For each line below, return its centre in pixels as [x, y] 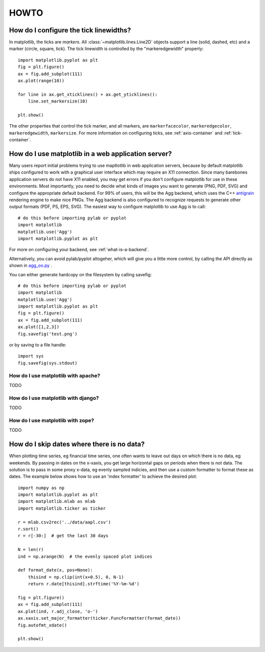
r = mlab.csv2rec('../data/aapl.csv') [65, 522]
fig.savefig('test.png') [48, 334]
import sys [31, 356]
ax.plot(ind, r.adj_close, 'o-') [58, 611]
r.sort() [28, 529]
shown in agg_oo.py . [31, 265]
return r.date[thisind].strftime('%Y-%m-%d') [84, 584]
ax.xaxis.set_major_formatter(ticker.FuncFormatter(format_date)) [99, 618]
